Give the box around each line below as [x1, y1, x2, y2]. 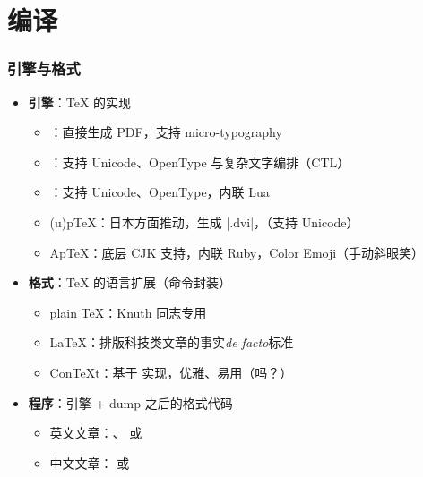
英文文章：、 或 [49, 423, 142, 442]
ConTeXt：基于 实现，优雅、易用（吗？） [49, 362, 293, 381]
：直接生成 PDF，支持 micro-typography [49, 123, 282, 141]
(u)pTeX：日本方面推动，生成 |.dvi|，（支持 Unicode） [49, 212, 359, 231]
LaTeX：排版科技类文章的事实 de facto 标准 [49, 333, 294, 352]
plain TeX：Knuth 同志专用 [49, 302, 207, 321]
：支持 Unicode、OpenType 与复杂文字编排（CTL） [49, 152, 350, 171]
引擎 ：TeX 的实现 [28, 92, 132, 111]
